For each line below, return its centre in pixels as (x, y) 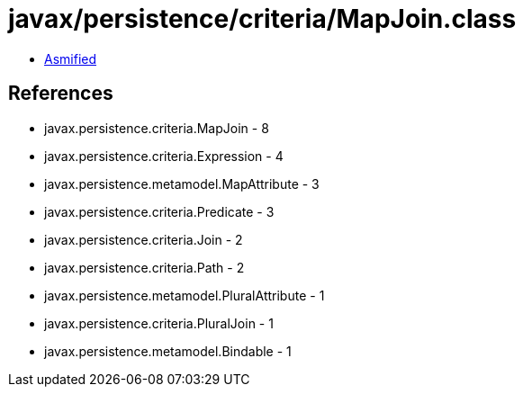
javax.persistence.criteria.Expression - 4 (164, 156)
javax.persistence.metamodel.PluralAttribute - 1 (185, 295)
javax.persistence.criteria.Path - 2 (144, 267)
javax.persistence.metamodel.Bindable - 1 (168, 351)
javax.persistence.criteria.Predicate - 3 (159, 211)
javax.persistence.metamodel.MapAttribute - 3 (182, 184)
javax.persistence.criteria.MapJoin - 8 (157, 128)
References (61, 94)
